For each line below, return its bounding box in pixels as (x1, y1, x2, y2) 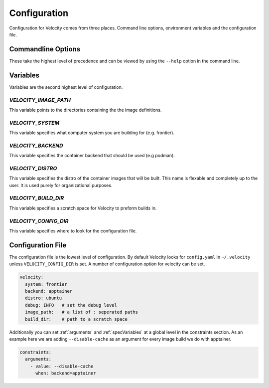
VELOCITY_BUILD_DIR (9, 194, 64, 201)
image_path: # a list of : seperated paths (25, 309, 138, 315)
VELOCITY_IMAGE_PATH (9, 96, 71, 103)
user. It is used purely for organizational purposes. (9, 182, 113, 188)
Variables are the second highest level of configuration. (9, 84, 123, 90)
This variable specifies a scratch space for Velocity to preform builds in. (9, 205, 157, 211)
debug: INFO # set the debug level (25, 302, 117, 308)
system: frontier (25, 281, 67, 287)
